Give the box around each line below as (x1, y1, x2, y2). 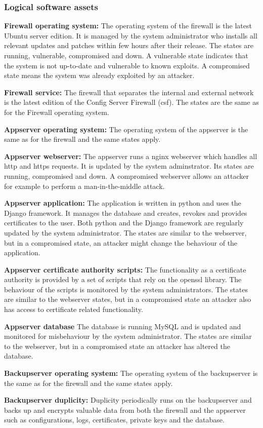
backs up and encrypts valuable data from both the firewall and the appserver (4, 404, 246, 415)
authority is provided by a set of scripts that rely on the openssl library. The (4, 274, 242, 285)
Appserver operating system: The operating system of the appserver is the (4, 124, 248, 134)
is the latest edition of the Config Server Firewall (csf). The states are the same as (4, 97, 259, 107)
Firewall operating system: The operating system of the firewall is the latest (4, 20, 252, 31)
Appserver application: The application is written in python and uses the (4, 198, 241, 208)
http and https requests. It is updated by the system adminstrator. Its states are (4, 161, 254, 171)
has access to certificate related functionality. (4, 304, 143, 315)
